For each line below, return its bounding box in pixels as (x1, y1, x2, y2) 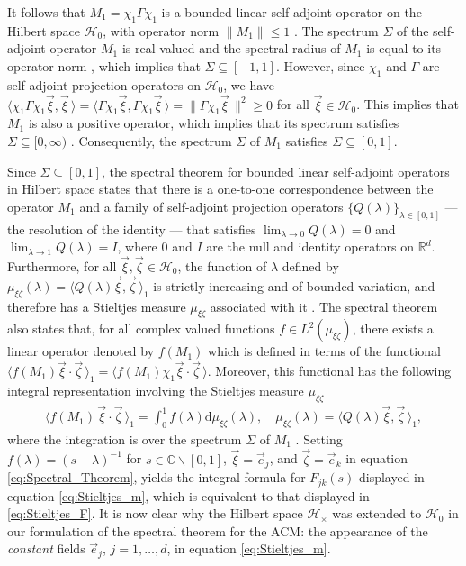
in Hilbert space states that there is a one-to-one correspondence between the (7, 179, 434, 198)
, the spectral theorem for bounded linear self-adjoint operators (102, 161, 450, 180)
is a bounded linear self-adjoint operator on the (161, 3, 422, 21)
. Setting (295, 429, 343, 448)
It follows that (7, 3, 85, 21)
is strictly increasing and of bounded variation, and (153, 276, 435, 295)
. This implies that (356, 95, 459, 114)
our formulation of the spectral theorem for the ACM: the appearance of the (7, 521, 428, 540)
